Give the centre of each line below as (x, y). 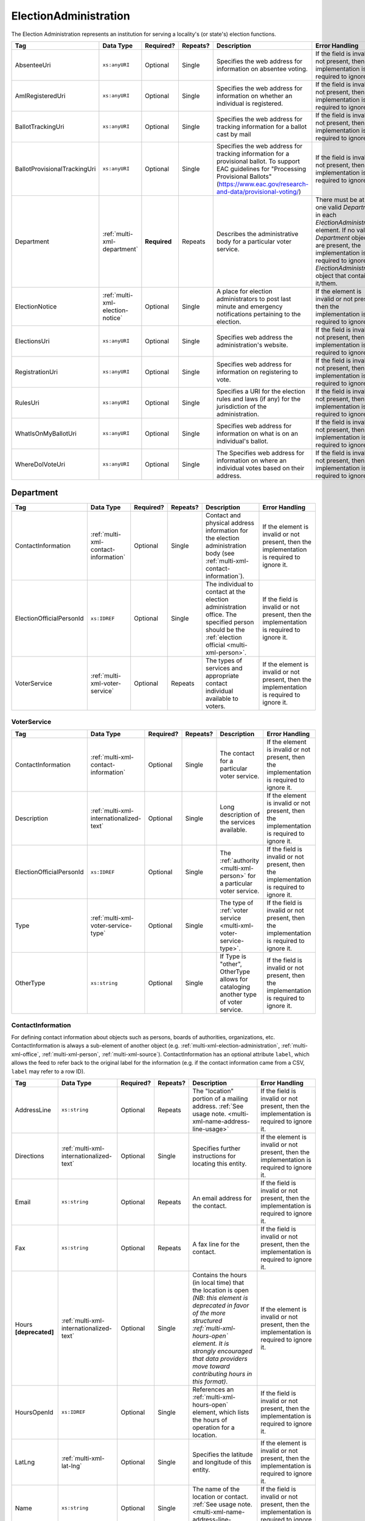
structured (207, 1320)
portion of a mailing (220, 1098)
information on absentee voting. (262, 69)
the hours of (210, 1419)
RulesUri (27, 403)
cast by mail (234, 134)
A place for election (245, 291)
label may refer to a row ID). (48, 1071)
